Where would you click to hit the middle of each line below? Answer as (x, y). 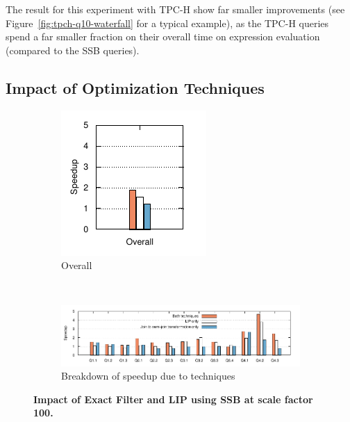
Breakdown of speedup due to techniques (148, 376)
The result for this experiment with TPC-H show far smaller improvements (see (175, 9)
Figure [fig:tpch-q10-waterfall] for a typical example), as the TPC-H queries (167, 23)
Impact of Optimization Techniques (135, 87)
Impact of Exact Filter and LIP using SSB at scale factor (173, 399)
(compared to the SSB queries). (73, 50)
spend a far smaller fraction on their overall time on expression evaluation (163, 36)
